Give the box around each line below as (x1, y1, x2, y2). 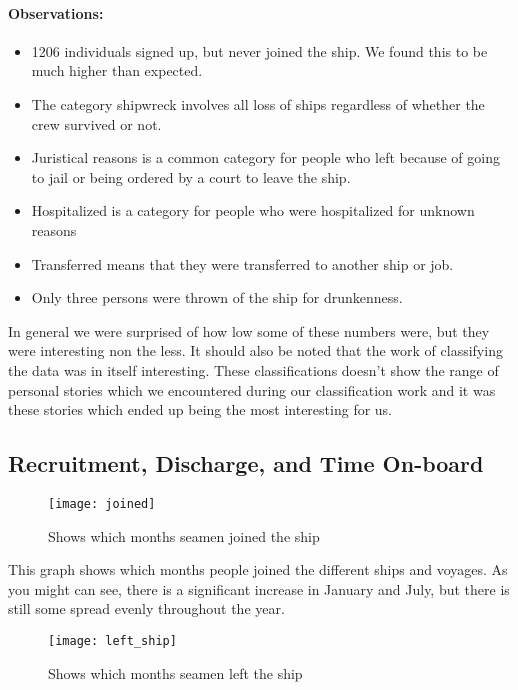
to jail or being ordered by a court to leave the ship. (31, 166, 351, 187)
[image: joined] (48, 496, 156, 511)
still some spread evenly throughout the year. (8, 598, 285, 619)
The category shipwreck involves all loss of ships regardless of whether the (31, 93, 485, 114)
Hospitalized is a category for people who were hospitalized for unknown (31, 200, 475, 221)
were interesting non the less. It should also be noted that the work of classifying (8, 340, 503, 361)
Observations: (8, 2, 104, 23)
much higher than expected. (31, 60, 203, 81)
